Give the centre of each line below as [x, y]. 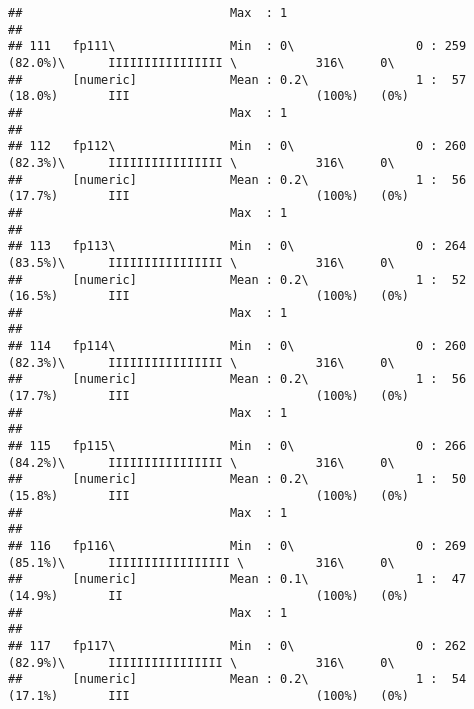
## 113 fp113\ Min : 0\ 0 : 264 [237, 246]
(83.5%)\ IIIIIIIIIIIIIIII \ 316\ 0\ [201, 262]
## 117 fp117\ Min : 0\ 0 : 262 [237, 645]
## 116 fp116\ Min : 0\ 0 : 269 [237, 546]
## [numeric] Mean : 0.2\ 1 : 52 [237, 279]
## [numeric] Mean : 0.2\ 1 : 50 [237, 479]
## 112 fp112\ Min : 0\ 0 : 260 [237, 146]
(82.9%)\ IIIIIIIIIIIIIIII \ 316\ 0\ [201, 662]
